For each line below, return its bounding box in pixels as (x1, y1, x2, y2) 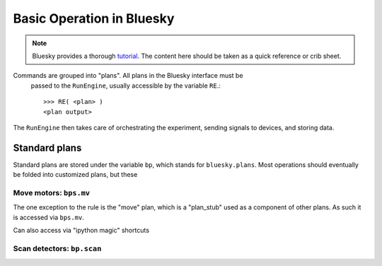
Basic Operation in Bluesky (13, 11, 175, 26)
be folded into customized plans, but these (13, 170, 138, 179)
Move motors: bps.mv (13, 187, 91, 197)
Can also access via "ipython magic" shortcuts (13, 226, 150, 235)
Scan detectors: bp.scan (13, 243, 102, 253)
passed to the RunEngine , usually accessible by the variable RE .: (30, 81, 221, 90)
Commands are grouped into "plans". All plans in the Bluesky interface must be (13, 71, 243, 80)
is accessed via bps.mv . (13, 213, 84, 221)
